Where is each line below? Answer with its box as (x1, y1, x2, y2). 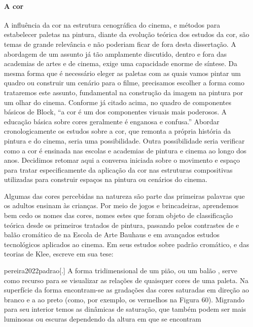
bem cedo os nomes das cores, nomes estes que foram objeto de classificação (4, 210, 233, 220)
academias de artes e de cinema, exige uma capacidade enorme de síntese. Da (4, 58, 237, 69)
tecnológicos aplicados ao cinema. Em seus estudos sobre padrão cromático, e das (4, 239, 250, 249)
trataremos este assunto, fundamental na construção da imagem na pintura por (4, 87, 243, 97)
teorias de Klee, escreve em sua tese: (4, 249, 113, 259)
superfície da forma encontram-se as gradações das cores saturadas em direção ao (4, 285, 249, 295)
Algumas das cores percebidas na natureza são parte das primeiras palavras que (4, 190, 245, 201)
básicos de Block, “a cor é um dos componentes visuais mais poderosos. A (4, 107, 227, 117)
